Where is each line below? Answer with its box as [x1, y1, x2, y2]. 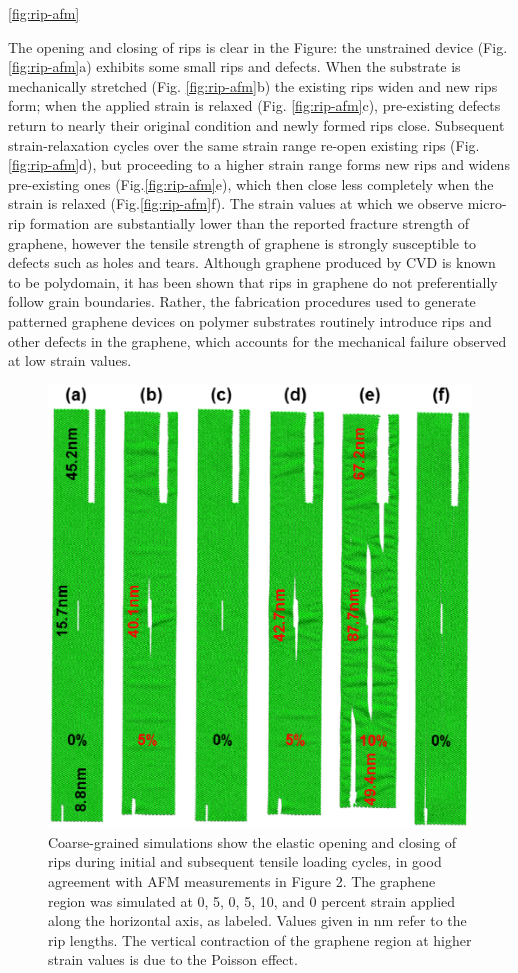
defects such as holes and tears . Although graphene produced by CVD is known [8, 252, 496, 273]
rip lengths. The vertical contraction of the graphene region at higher [48, 929, 472, 950]
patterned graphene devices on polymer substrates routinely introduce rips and [8, 310, 492, 331]
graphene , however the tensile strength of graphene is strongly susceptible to [8, 232, 477, 253]
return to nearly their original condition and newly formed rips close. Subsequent [8, 114, 505, 135]
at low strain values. [8, 350, 132, 371]
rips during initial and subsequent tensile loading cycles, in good [48, 851, 442, 872]
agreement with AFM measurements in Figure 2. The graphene [48, 870, 436, 891]
